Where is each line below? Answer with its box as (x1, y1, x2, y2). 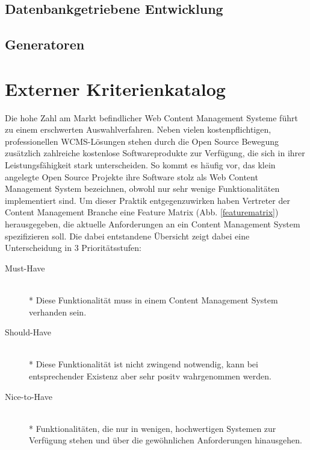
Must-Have (5, 261, 45, 274)
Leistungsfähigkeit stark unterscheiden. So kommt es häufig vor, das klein (5, 159, 276, 171)
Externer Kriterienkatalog (5, 76, 226, 101)
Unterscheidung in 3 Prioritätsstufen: (5, 241, 141, 254)
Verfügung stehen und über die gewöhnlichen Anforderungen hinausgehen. (29, 434, 302, 446)
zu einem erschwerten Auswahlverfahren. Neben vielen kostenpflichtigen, (5, 123, 271, 136)
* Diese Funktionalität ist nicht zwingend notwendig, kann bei (29, 358, 258, 370)
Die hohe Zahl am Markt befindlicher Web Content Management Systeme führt (5, 111, 298, 124)
